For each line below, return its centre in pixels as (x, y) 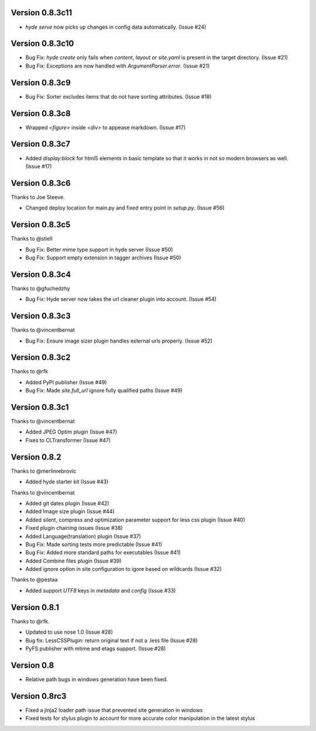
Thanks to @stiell (32, 239)
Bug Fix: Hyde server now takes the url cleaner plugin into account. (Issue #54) (121, 299)
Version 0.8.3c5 (41, 225)
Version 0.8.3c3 (41, 316)
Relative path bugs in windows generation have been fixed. (97, 679)
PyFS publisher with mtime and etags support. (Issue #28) (96, 648)
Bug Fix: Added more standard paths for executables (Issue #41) (103, 553)
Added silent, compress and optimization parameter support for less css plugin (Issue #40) (135, 520)
